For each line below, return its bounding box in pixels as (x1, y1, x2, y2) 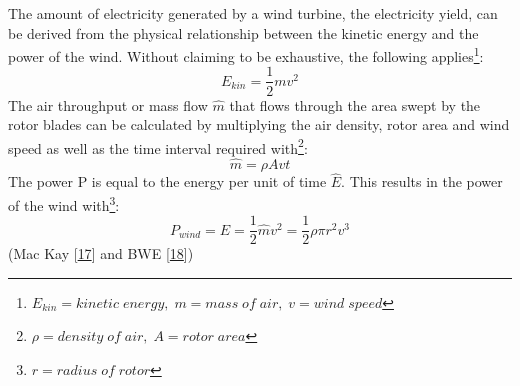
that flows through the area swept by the (229, 94, 481, 115)
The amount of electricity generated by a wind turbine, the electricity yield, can (8, 3, 498, 23)
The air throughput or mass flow (8, 94, 208, 115)
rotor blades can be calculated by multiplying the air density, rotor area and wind (8, 114, 510, 135)
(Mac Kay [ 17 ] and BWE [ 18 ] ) (8, 243, 194, 264)
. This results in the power (341, 171, 503, 192)
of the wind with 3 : (8, 191, 120, 215)
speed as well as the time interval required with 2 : (8, 134, 308, 158)
